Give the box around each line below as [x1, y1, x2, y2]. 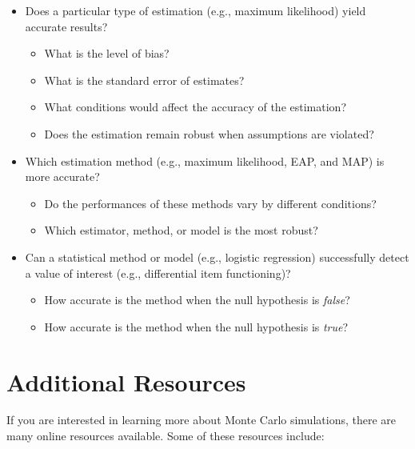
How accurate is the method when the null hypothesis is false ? [44, 291, 350, 308]
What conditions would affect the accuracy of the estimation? [44, 98, 346, 115]
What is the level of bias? [44, 45, 170, 62]
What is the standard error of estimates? [44, 71, 245, 88]
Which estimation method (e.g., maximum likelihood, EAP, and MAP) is [25, 152, 385, 169]
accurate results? [25, 18, 108, 34]
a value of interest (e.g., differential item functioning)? [25, 264, 291, 281]
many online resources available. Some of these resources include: [6, 427, 325, 444]
